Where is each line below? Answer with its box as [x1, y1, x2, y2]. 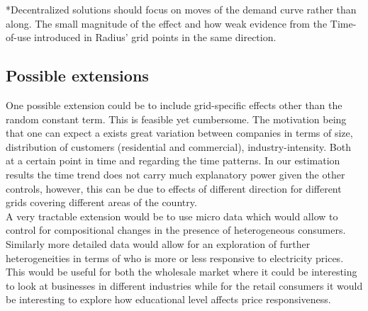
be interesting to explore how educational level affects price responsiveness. [6, 292, 331, 307]
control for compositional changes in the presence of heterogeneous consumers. [6, 222, 346, 237]
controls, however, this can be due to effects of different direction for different [6, 181, 342, 196]
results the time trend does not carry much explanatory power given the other [6, 166, 345, 181]
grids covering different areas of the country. [6, 195, 197, 210]
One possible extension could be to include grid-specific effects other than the [6, 97, 342, 112]
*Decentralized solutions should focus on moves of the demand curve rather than [6, 2, 357, 16]
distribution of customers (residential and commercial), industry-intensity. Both [6, 139, 352, 154]
